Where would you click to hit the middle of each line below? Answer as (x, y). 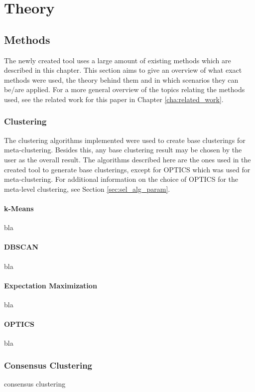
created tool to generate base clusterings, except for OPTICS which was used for (127, 169)
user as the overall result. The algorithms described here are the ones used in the (127, 159)
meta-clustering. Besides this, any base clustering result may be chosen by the (123, 150)
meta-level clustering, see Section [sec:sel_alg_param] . (87, 189)
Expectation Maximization (51, 285)
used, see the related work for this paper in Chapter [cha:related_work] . (114, 99)
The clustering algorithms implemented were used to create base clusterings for (125, 140)
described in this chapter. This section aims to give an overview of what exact (123, 70)
